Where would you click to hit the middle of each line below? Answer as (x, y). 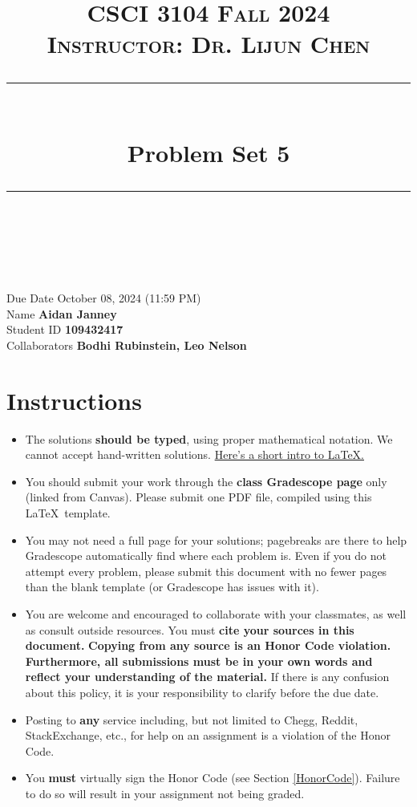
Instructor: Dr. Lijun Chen (208, 44)
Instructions (74, 400)
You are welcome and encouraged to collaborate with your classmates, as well (216, 613)
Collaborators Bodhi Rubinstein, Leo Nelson (127, 345)
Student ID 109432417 (65, 329)
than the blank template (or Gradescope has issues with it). (172, 587)
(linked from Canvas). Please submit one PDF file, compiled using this (198, 497)
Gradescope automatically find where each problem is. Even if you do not (206, 556)
